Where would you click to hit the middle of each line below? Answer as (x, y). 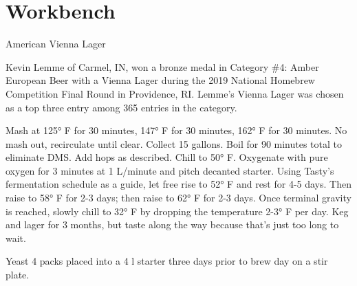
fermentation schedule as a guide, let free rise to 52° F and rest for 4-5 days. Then (178, 184)
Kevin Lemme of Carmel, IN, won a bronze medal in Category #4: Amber (162, 66)
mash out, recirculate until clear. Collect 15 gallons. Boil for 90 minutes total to (174, 143)
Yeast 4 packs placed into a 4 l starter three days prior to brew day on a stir (167, 261)
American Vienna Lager (56, 44)
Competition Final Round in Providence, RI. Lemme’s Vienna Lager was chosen (175, 93)
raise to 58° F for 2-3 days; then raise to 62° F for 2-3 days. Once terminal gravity (178, 198)
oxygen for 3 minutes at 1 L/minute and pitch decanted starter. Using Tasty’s (170, 170)
